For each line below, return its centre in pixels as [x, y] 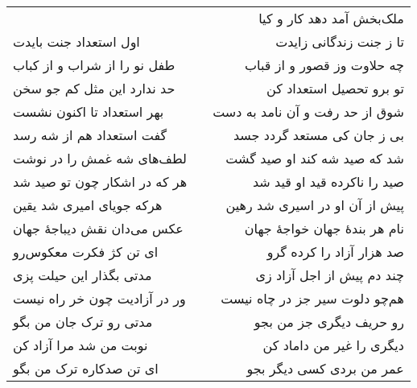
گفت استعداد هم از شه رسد [90, 135]
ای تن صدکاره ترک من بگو [86, 368]
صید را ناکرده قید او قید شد [328, 182]
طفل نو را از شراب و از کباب [94, 65]
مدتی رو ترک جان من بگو [83, 322]
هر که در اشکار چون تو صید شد [100, 182]
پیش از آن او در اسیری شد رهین [315, 205]
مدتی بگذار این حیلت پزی [83, 275]
